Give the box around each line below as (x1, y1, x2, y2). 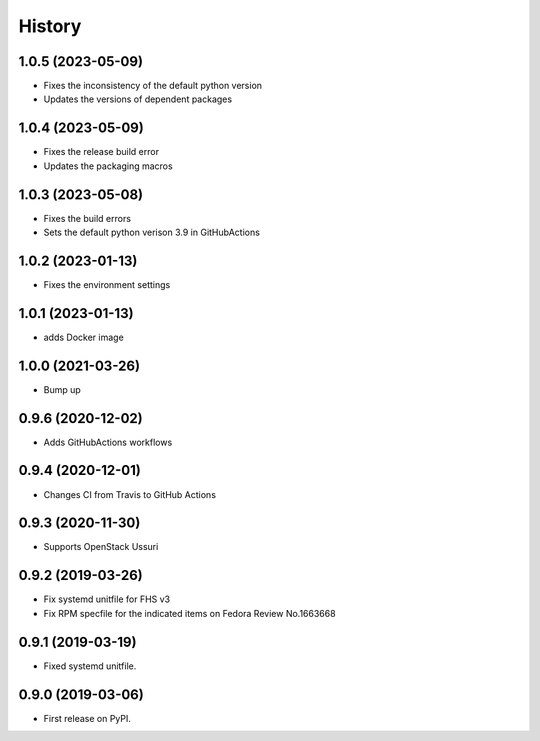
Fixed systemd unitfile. (43, 660, 137, 672)
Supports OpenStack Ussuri (43, 541, 159, 553)
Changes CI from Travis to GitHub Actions (43, 488, 217, 500)
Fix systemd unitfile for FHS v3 (43, 593, 170, 605)
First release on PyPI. (43, 712, 132, 724)
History (18, 15, 82, 37)
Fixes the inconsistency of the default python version (43, 80, 263, 92)
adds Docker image (43, 331, 124, 343)
